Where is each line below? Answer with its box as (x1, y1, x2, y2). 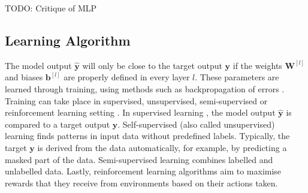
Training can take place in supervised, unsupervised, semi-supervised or (5, 94, 268, 107)
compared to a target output (5, 117, 110, 130)
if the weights (232, 59, 282, 71)
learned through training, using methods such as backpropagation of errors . (5, 82, 285, 95)
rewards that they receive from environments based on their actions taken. (5, 176, 278, 189)
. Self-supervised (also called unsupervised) (117, 117, 275, 130)
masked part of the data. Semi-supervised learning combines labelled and (5, 153, 273, 165)
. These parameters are (195, 71, 279, 83)
